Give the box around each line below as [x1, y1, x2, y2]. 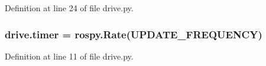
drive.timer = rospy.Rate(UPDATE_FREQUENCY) [5, 27, 262, 41]
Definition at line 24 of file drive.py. [5, 2, 134, 14]
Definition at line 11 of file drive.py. [5, 49, 134, 62]
